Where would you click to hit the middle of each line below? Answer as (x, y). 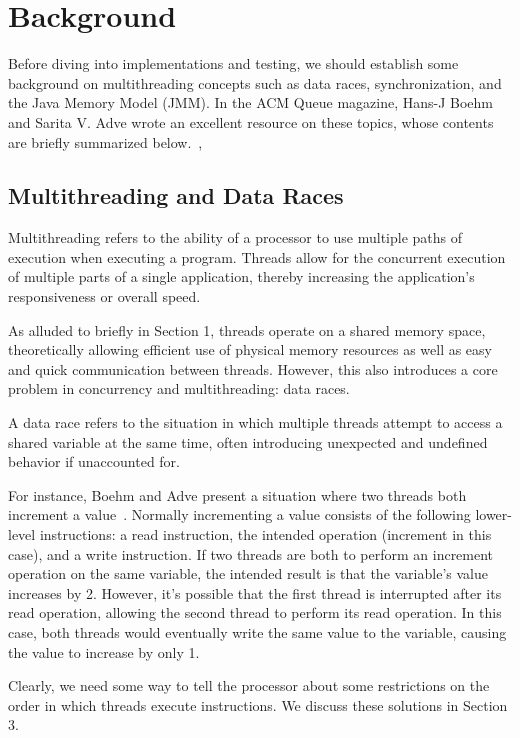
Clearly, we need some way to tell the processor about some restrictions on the (249, 685)
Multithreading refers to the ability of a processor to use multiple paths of (235, 237)
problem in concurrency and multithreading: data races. (179, 388)
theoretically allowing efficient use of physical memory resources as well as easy (250, 349)
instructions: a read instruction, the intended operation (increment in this (265, 534)
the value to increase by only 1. (104, 651)
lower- (493, 514)
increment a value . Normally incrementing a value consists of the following (239, 514)
